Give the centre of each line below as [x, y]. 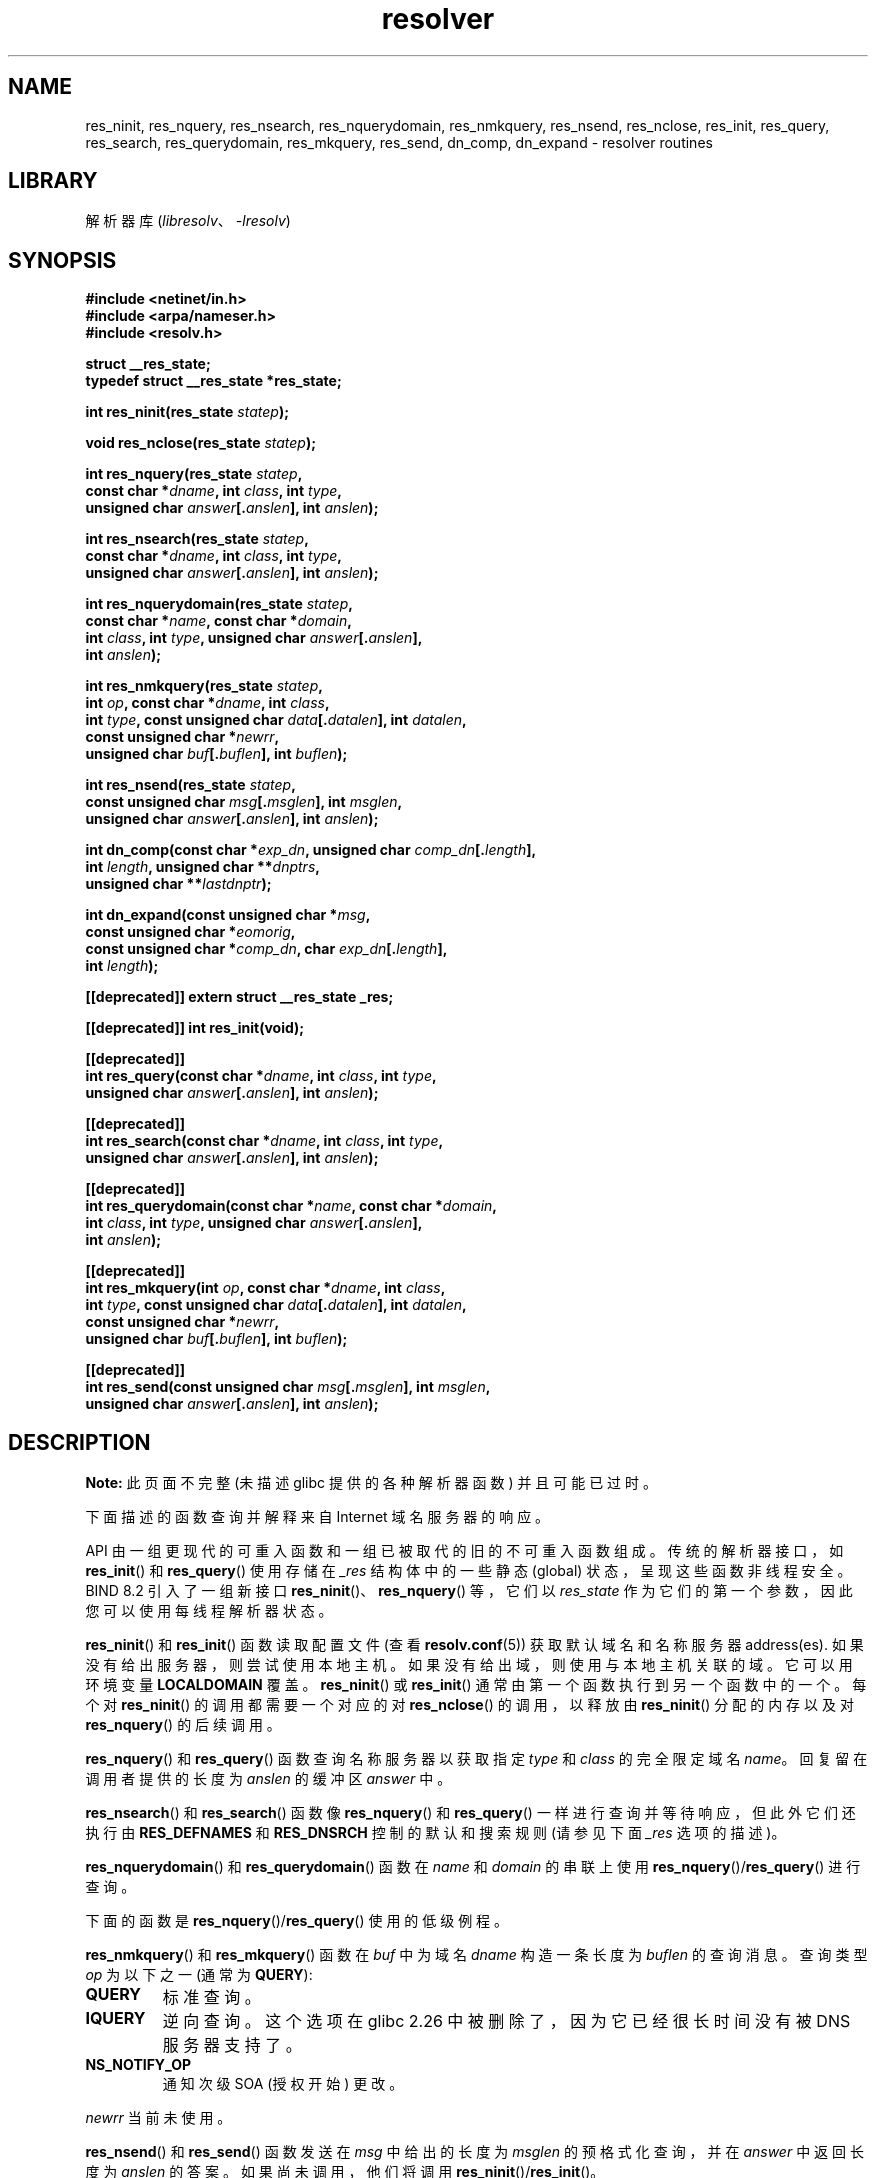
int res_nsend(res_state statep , [190, 785]
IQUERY [115, 2018]
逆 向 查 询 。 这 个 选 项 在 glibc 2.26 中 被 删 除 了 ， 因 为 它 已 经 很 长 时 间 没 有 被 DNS [506, 2021]
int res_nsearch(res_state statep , [197, 539]
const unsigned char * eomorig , [190, 932]
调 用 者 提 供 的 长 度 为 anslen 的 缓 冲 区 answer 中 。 [268, 1779]
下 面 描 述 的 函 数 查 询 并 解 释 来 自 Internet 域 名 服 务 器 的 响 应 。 [317, 1517]
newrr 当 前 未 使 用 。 [158, 2118]
